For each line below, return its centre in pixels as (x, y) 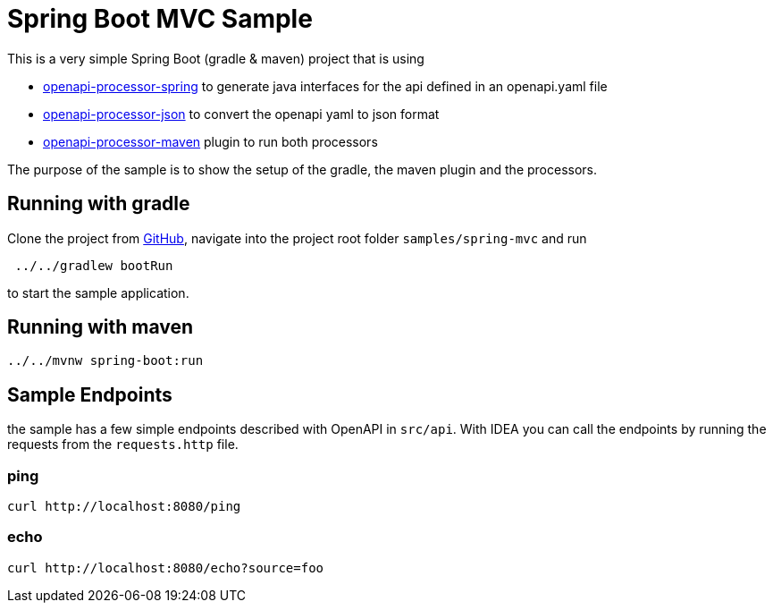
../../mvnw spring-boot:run (105, 361)
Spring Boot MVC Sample (160, 19)
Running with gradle (99, 204)
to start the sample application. (98, 292)
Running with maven (101, 327)
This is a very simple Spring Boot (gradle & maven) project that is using (216, 58)
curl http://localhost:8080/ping (124, 507)
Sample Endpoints (90, 394)
